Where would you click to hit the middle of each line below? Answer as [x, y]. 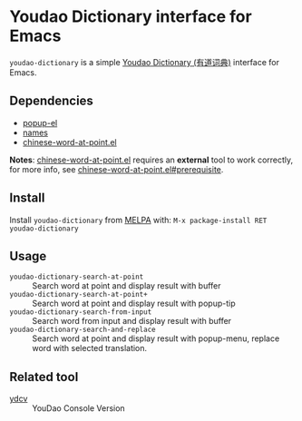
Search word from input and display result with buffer [132, 321]
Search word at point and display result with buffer [127, 286]
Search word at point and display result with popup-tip [134, 304]
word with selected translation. [90, 348]
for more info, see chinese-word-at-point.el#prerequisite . [117, 169]
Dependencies [51, 101]
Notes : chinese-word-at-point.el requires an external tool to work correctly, [151, 160]
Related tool [44, 377]
